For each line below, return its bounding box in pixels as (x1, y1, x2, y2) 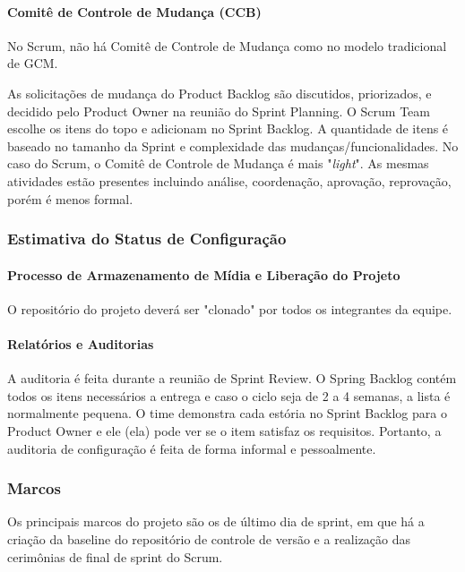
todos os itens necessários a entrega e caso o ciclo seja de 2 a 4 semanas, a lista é (7, 386, 451, 405)
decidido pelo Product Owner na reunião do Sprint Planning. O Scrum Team (7, 101, 430, 120)
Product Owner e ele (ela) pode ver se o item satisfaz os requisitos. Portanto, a (7, 421, 442, 440)
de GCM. (7, 54, 58, 73)
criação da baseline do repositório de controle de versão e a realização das (7, 529, 411, 548)
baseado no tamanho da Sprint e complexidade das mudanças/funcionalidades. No (7, 136, 459, 155)
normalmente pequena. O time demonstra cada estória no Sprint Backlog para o (7, 404, 447, 423)
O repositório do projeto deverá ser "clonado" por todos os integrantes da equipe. (7, 299, 452, 318)
